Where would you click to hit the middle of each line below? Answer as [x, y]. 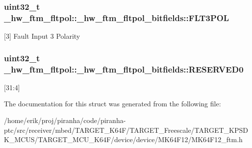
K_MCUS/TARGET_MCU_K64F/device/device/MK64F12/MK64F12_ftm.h [123, 139]
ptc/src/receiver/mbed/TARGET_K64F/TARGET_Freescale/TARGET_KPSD [126, 130]
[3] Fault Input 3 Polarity [42, 36]
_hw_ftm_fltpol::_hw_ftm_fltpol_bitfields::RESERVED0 [124, 69]
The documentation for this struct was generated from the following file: [113, 104]
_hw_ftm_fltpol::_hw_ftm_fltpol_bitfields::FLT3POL [117, 17]
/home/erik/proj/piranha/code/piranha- [65, 120]
